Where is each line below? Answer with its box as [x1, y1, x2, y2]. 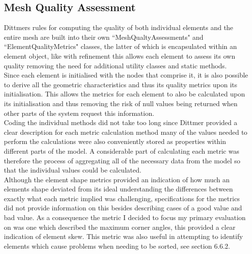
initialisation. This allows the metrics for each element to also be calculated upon [4, 89, 245, 99]
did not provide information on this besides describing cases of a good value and [4, 203, 242, 213]
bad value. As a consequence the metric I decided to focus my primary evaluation [4, 212, 246, 222]
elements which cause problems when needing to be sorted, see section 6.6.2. [4, 240, 230, 251]
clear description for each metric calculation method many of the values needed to [4, 127, 248, 137]
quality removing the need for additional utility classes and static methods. [4, 60, 227, 70]
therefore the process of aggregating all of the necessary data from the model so [4, 155, 240, 165]
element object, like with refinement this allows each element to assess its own [4, 50, 236, 61]
